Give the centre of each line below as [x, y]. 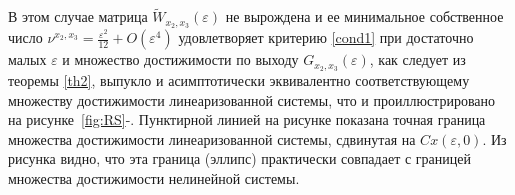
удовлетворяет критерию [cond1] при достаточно [326, 37]
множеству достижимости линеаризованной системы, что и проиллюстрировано [252, 99]
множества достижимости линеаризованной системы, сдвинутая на [212, 138]
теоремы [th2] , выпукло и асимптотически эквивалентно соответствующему [239, 79]
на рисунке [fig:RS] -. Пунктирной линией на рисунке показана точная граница [247, 119]
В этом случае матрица [78, 16]
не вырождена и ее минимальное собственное [364, 16]
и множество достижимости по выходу [180, 59]
